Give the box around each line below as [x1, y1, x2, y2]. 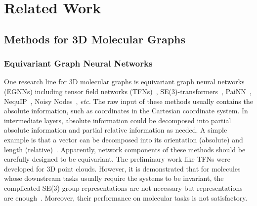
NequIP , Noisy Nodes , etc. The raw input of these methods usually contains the [4, 96, 253, 106]
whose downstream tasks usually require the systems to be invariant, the [4, 173, 224, 183]
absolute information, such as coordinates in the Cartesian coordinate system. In [4, 105, 248, 116]
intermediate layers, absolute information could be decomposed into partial [4, 115, 231, 125]
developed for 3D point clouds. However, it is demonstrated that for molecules [4, 163, 241, 173]
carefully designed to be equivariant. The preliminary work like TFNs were [4, 154, 230, 164]
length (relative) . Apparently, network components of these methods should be [4, 144, 246, 154]
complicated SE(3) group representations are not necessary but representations [4, 182, 243, 193]
